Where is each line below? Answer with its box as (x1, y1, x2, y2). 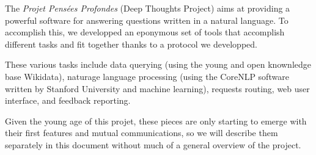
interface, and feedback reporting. (5, 94, 131, 107)
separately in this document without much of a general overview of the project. (5, 138, 301, 151)
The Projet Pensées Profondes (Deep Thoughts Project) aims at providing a (5, 2, 290, 14)
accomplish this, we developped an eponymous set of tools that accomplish (5, 26, 285, 38)
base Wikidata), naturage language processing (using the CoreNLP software (5, 70, 289, 82)
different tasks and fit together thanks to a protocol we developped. (5, 37, 257, 50)
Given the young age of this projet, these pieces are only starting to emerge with (5, 114, 307, 127)
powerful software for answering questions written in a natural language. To (5, 13, 288, 26)
